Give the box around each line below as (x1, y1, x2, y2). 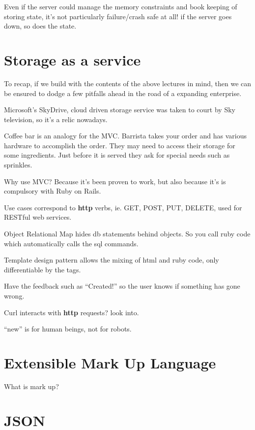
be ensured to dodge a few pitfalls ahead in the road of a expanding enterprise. (4, 88, 242, 98)
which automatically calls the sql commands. (4, 238, 139, 248)
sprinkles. (4, 160, 32, 170)
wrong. (4, 291, 25, 300)
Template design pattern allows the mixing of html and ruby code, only (4, 255, 219, 265)
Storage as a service (4, 49, 141, 69)
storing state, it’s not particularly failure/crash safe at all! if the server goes (4, 11, 232, 21)
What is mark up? (4, 381, 59, 391)
